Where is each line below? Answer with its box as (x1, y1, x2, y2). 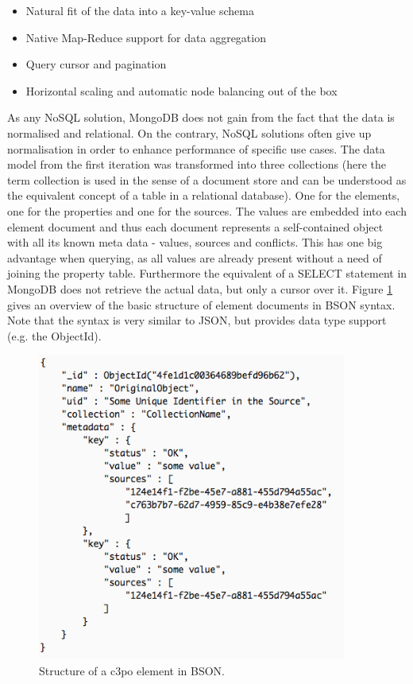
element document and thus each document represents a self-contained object (7, 218, 384, 235)
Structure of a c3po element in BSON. (39, 663, 225, 679)
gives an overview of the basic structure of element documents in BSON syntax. (7, 296, 396, 313)
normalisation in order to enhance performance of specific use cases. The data (7, 140, 385, 157)
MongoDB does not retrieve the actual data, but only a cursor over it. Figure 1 (7, 280, 393, 297)
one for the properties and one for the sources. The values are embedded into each (7, 202, 407, 219)
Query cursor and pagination (25, 56, 167, 72)
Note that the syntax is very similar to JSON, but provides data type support (7, 312, 387, 328)
